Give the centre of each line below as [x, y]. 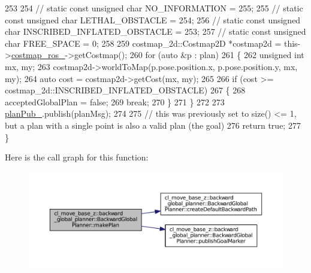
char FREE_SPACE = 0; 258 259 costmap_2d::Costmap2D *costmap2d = [143, 43]
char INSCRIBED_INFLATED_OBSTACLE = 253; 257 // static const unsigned [155, 31]
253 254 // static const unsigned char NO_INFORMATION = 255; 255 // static [154, 8]
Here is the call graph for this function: [77, 157]
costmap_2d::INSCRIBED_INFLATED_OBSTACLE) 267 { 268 [125, 90]
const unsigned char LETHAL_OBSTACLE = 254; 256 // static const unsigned [153, 19]
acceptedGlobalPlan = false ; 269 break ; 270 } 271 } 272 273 [115, 101]
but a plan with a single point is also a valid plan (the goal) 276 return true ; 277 [153, 125]
